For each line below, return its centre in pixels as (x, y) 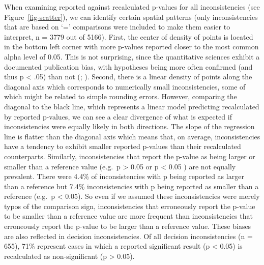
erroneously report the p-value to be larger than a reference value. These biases (128, 226)
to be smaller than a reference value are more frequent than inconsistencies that (128, 216)
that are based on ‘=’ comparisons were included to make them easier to (117, 27)
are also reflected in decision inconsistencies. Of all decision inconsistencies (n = (128, 236)
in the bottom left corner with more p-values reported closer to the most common (131, 47)
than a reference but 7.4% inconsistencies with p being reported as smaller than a (131, 186)
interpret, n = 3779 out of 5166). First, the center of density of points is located (129, 36)
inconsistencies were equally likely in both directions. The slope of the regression (129, 126)
